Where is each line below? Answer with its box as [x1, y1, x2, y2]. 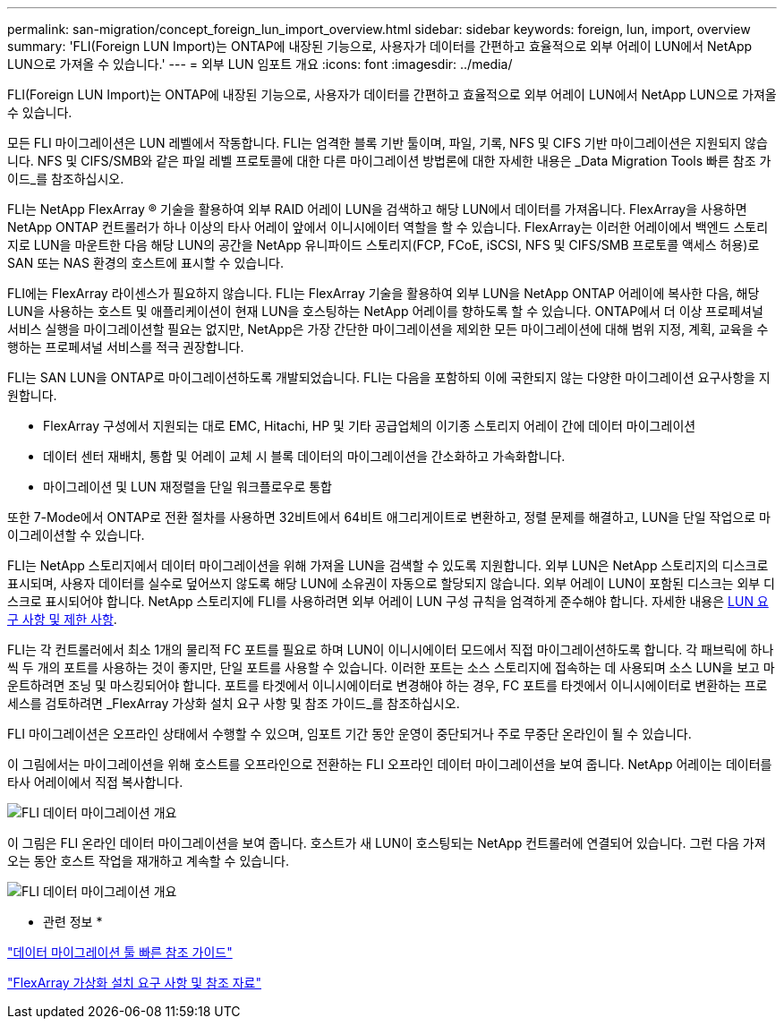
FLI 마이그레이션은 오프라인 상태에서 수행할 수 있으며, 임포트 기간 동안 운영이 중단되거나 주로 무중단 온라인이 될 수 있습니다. [7, 726, 692, 741]
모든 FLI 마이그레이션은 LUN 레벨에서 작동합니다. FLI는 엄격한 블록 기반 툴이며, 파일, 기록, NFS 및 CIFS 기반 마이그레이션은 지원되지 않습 [7, 135, 768, 150]
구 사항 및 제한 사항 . [7, 611, 117, 627]
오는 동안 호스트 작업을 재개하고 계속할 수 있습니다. [7, 853, 289, 868]
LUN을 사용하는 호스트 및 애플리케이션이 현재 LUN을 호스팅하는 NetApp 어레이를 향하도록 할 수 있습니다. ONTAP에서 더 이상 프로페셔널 [7, 304, 763, 319]
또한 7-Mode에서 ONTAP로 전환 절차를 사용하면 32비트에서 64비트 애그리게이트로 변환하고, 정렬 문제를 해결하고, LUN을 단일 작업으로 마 [7, 509, 771, 525]
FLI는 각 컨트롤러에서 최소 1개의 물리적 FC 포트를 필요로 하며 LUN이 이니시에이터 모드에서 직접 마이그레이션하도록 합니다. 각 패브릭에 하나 [7, 642, 774, 657]
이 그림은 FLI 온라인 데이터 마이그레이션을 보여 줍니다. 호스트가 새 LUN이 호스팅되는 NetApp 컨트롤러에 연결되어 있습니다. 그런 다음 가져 [7, 835, 766, 851]
